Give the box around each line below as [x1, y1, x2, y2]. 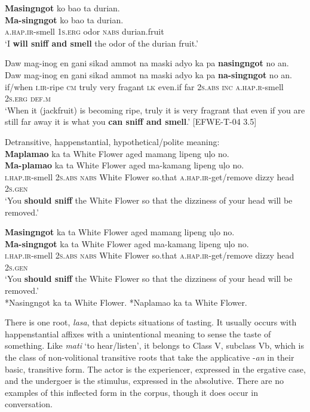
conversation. [5, 398, 53, 410]
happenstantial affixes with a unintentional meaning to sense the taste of [5, 327, 271, 340]
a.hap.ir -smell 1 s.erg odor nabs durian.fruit [5, 25, 164, 38]
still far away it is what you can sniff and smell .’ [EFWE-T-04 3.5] [5, 115, 257, 128]
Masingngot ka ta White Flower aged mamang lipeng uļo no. [5, 226, 235, 238]
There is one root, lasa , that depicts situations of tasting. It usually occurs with [5, 316, 297, 328]
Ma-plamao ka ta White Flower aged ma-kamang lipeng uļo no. [5, 159, 244, 171]
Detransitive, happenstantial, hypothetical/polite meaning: [5, 135, 220, 147]
